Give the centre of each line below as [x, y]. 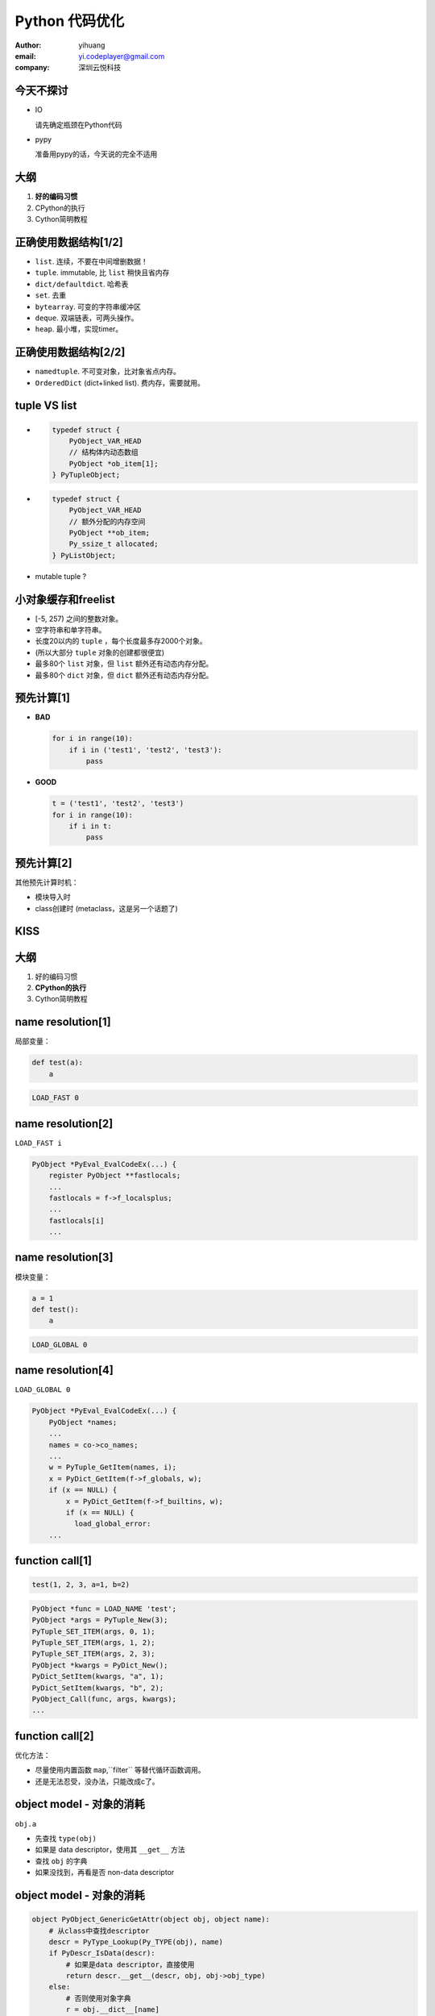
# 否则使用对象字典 [98, 1998]
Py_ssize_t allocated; [114, 544]
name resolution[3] [64, 1258]
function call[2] [54, 1736]
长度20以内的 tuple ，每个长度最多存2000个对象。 [121, 641]
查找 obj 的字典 [61, 1861]
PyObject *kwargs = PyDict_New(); [100, 1665]
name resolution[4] [64, 1370]
